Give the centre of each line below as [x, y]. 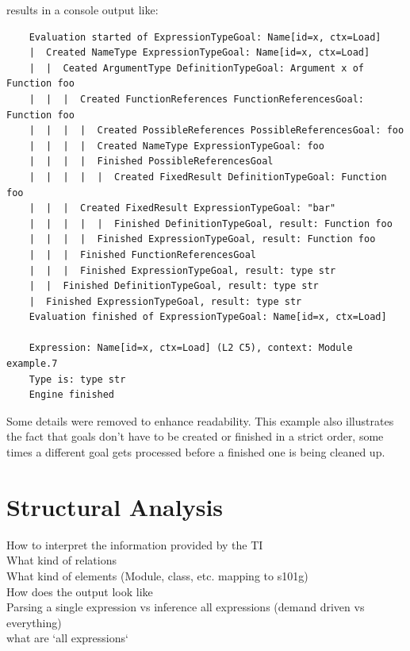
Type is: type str [77, 379]
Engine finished [72, 395]
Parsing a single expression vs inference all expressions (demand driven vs [186, 607]
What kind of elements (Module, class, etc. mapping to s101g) [157, 575]
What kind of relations [61, 560]
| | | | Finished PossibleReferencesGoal [151, 162]
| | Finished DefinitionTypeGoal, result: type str [174, 286]
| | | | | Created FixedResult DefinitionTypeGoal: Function [208, 177]
